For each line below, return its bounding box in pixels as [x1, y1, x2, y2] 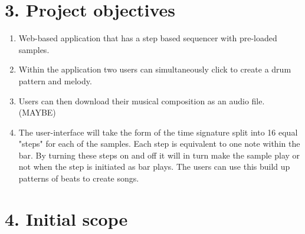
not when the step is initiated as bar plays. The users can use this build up [18, 160, 290, 173]
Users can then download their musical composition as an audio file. [18, 94, 265, 107]
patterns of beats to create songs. [18, 172, 139, 184]
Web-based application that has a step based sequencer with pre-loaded [18, 32, 277, 44]
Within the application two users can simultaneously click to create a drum [18, 63, 291, 75]
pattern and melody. [18, 74, 92, 87]
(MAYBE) [18, 106, 56, 118]
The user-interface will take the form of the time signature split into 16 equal [18, 126, 298, 138]
